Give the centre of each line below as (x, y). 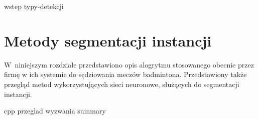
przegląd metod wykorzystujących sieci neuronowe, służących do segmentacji (122, 84)
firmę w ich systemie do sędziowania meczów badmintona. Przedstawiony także (125, 74)
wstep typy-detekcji (34, 6)
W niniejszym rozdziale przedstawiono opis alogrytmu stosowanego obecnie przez (129, 64)
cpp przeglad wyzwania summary (55, 111)
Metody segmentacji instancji (108, 40)
